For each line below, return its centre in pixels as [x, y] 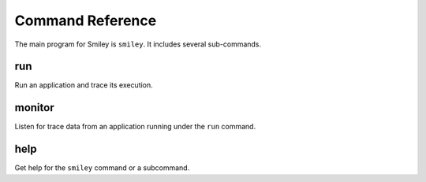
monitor [34, 108]
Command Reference [86, 20]
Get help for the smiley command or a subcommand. [102, 168]
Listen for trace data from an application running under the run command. [135, 127]
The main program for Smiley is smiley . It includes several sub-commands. [138, 44]
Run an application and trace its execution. [84, 85]
